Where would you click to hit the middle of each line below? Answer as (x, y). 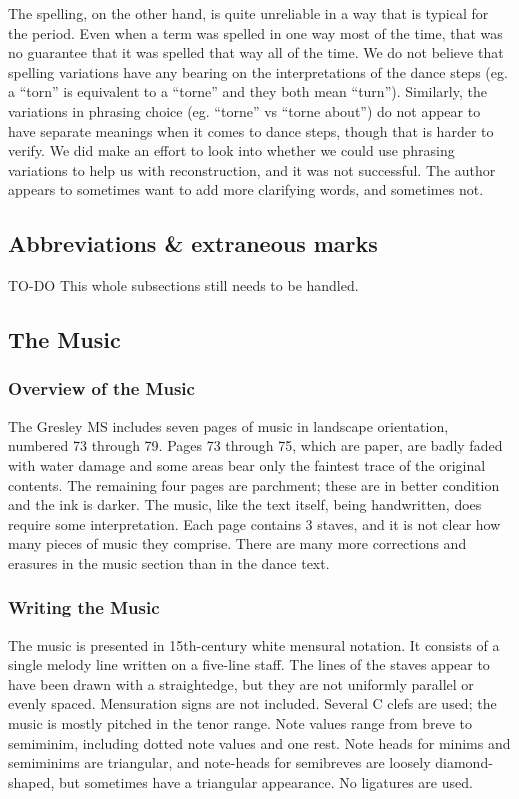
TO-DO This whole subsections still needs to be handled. (183, 285)
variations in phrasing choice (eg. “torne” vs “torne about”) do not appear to (244, 110)
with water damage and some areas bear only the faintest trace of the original (247, 464)
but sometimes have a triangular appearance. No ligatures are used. (266, 781)
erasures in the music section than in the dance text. (169, 562)
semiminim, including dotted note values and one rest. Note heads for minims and (259, 742)
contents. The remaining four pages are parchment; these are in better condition (254, 484)
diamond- (464, 762)
